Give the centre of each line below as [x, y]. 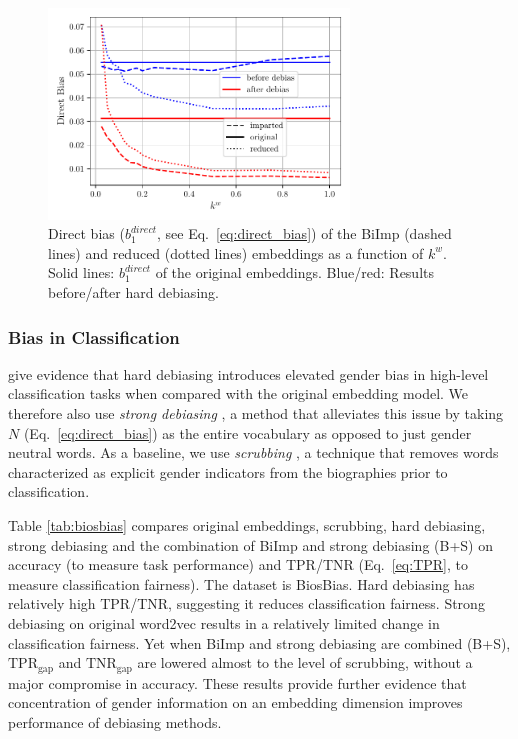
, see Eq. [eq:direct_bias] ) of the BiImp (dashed [304, 233]
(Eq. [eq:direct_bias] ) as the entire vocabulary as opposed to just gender [247, 432]
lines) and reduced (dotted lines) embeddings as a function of [236, 252]
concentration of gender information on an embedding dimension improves [235, 702]
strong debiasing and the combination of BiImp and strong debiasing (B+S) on [250, 544]
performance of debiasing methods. [115, 721]
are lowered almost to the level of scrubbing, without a [305, 662]
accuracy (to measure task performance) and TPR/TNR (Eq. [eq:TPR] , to [238, 564]
